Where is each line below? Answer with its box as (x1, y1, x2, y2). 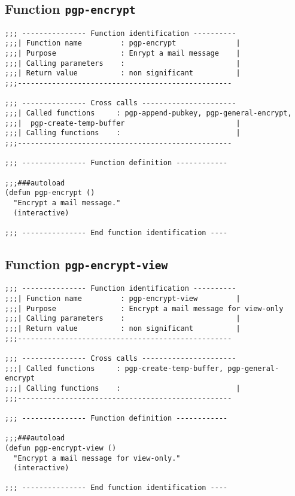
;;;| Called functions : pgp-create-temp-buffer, (5, 364, 224, 373)
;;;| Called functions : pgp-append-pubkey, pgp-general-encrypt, (5, 109, 292, 118)
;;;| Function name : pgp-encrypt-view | (5, 294, 241, 303)
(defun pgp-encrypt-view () (5, 443, 117, 452)
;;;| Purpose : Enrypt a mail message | (5, 49, 241, 58)
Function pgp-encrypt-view (5, 254, 168, 273)
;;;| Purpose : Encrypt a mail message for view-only (5, 304, 284, 313)
